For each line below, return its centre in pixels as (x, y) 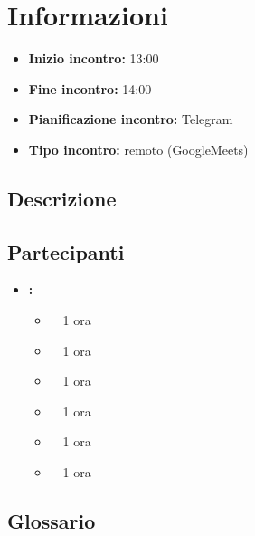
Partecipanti (66, 251)
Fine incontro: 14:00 (90, 88)
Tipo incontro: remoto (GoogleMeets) (138, 149)
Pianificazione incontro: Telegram (131, 119)
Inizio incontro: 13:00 (94, 58)
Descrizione (62, 198)
